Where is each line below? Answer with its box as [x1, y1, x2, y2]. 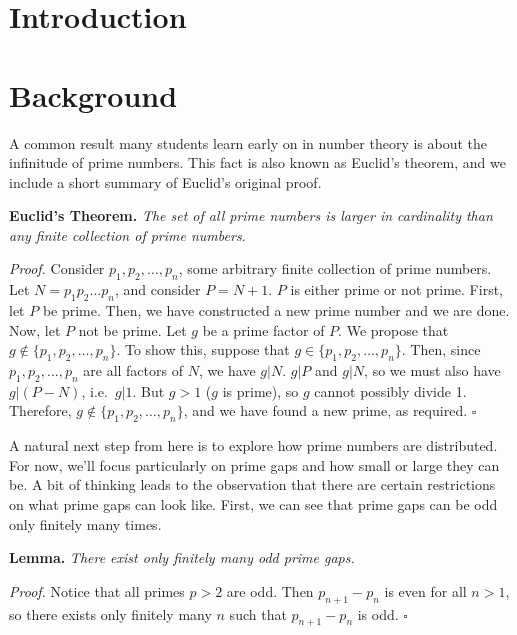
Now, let [9, 319, 61, 340]
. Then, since [401, 339, 481, 360]
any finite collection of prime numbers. [9, 224, 246, 245]
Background [9, 74, 178, 115]
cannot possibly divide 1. [314, 380, 467, 401]
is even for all [384, 580, 467, 601]
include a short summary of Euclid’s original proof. [9, 171, 322, 192]
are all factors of [83, 360, 183, 381]
